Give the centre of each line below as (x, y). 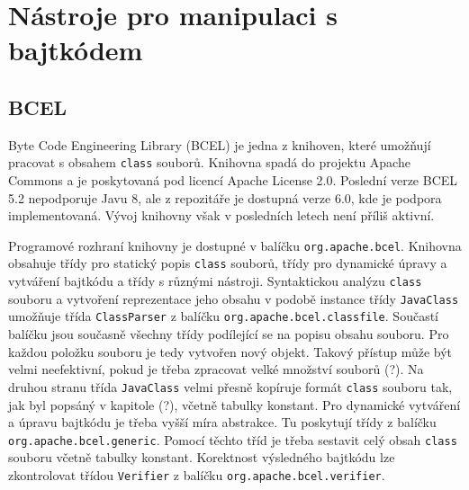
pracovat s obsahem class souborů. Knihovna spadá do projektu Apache (209, 162)
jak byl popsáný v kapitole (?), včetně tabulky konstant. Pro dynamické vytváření (234, 404)
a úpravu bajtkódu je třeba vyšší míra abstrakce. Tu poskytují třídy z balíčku (222, 422)
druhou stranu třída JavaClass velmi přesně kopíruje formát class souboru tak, (230, 386)
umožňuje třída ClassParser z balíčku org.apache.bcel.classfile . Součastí (223, 316)
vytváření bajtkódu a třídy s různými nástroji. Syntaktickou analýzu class (215, 281)
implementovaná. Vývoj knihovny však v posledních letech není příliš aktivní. (221, 215)
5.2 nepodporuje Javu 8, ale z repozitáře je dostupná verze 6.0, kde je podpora (225, 197)
